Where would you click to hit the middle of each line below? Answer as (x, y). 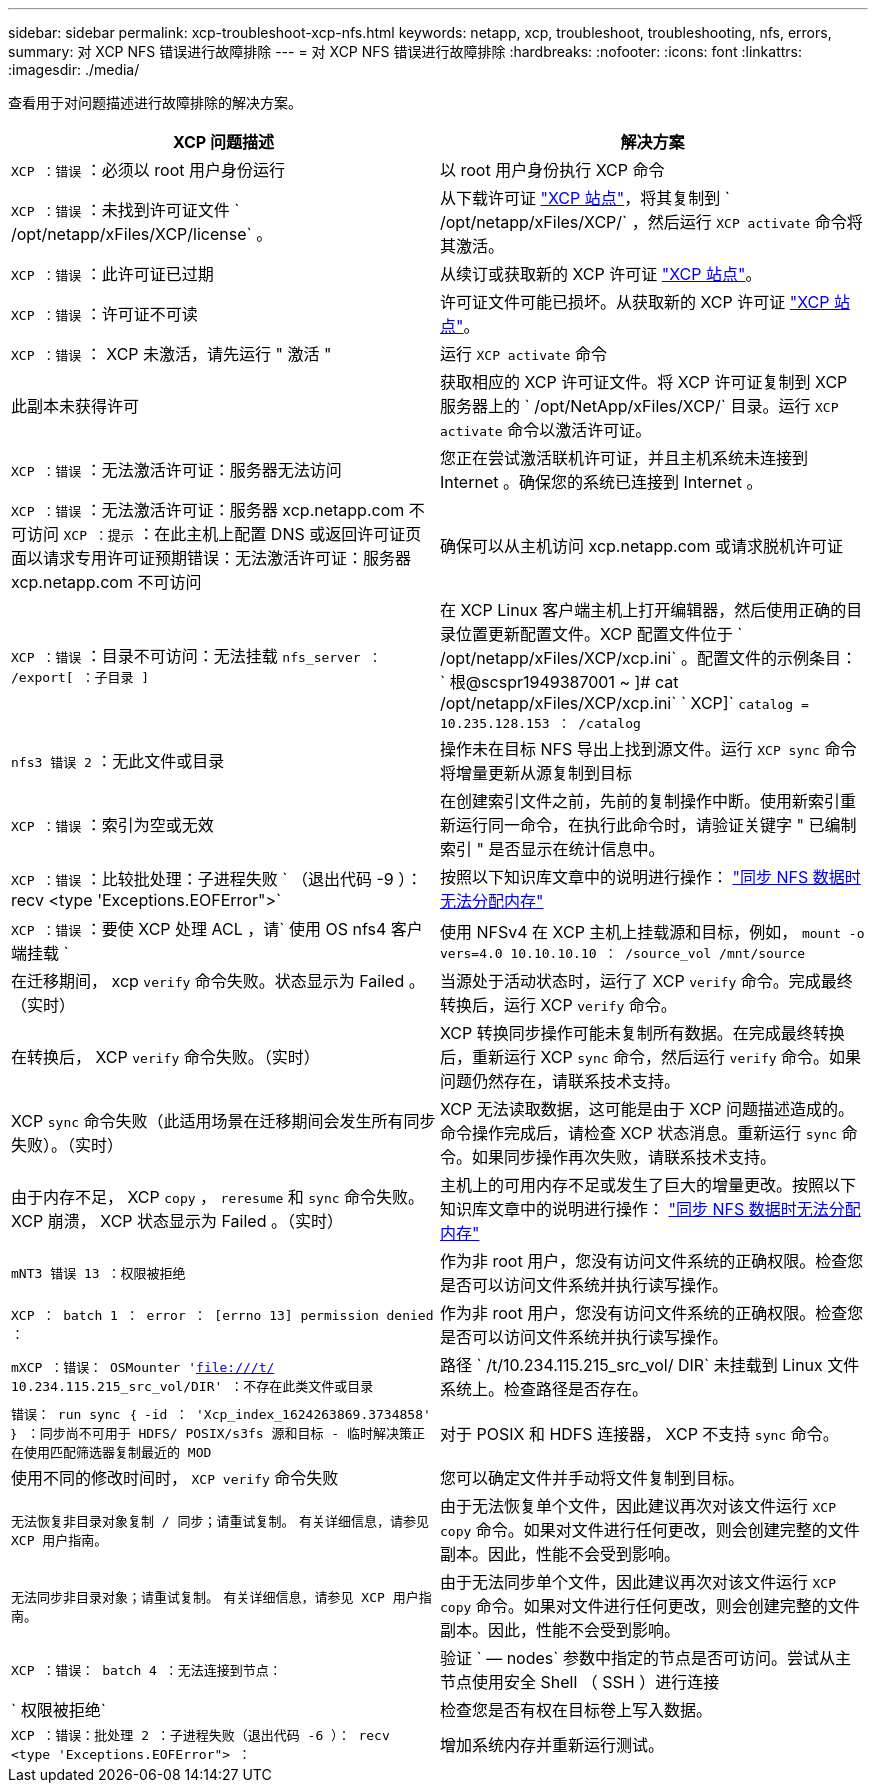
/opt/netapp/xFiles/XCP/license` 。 (142, 234)
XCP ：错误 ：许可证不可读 (104, 314)
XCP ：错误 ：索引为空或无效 (112, 825)
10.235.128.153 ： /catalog (540, 723)
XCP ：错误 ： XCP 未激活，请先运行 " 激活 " (171, 354)
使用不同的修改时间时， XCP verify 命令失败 (175, 1478)
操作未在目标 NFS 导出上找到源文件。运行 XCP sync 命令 (648, 749)
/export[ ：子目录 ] (80, 677)
